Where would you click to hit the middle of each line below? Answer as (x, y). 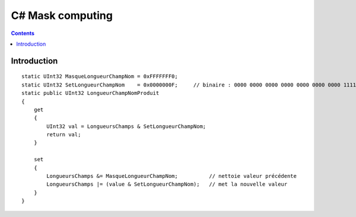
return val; (64, 135)
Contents (23, 33)
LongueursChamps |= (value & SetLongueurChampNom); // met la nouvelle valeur (167, 184)
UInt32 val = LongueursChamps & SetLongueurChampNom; (126, 126)
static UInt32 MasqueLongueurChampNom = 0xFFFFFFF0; (100, 76)
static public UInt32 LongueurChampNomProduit (90, 93)
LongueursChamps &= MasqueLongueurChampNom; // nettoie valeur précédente (171, 176)
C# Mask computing (62, 15)
